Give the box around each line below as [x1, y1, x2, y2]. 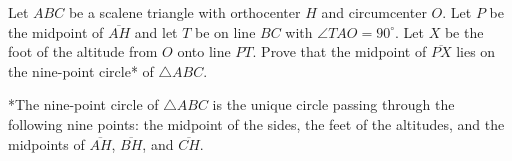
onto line [177, 41, 231, 62]
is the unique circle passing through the [212, 94, 455, 115]
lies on [456, 41, 496, 62]
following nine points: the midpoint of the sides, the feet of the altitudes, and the [8, 113, 505, 134]
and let [134, 21, 178, 42]
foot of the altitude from [8, 41, 158, 62]
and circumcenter [321, 2, 427, 22]
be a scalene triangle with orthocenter [68, 2, 301, 22]
